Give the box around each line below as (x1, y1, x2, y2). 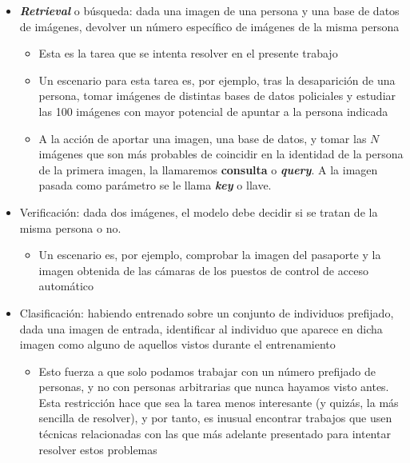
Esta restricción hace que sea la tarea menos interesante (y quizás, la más (38, 393, 399, 410)
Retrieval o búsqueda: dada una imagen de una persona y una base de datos (19, 2, 400, 18)
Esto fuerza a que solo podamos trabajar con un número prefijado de (38, 362, 376, 379)
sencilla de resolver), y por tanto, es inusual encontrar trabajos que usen (38, 409, 392, 426)
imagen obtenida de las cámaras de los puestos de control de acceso (38, 261, 368, 278)
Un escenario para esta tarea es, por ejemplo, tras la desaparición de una (38, 71, 396, 88)
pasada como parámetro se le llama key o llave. (38, 177, 272, 194)
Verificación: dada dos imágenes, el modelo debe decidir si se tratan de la (19, 203, 378, 220)
